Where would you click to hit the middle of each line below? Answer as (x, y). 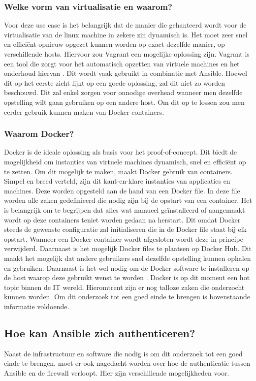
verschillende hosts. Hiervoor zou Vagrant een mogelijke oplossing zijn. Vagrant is (127, 54)
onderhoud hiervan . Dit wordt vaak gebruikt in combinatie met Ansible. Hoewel (126, 73)
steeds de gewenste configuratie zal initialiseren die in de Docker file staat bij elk (125, 229)
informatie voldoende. (37, 306)
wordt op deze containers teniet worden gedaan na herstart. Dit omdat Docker (122, 219)
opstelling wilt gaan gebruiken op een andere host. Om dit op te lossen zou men (124, 102)
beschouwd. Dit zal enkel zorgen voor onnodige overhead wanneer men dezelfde (123, 92)
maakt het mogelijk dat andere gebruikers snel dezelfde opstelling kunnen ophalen (128, 258)
